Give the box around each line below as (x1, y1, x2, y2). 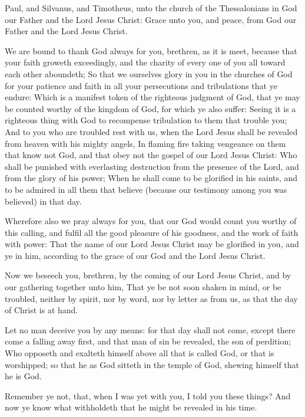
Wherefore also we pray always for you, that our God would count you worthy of (5, 215, 297, 227)
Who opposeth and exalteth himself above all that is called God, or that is (5, 347, 274, 359)
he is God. (5, 370, 42, 382)
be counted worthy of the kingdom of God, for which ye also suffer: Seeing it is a (5, 102, 296, 114)
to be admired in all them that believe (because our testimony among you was (5, 183, 287, 195)
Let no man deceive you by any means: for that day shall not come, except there (5, 323, 296, 336)
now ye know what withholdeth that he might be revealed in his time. (5, 401, 257, 413)
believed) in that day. (5, 195, 82, 207)
